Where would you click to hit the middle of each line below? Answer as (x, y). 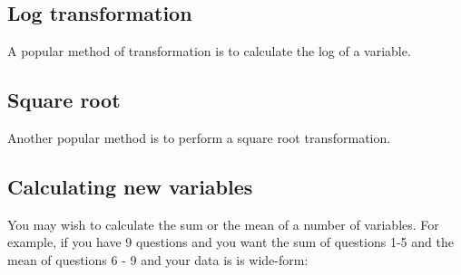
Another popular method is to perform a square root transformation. (199, 137)
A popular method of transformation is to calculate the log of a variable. (209, 51)
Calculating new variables (130, 186)
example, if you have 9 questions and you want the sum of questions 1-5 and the (230, 242)
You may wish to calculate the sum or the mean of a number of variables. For (223, 224)
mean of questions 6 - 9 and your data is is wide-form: (158, 259)
